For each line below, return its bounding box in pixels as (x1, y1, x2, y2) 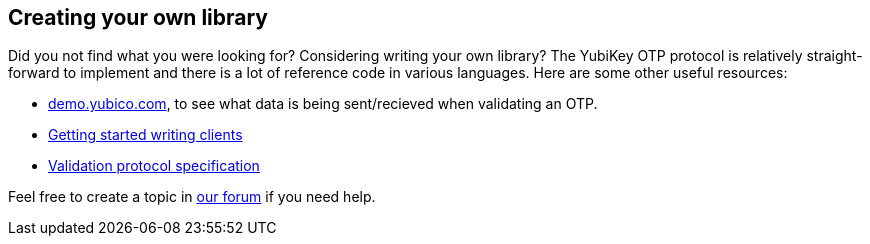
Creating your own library (8, 5, 269, 30)
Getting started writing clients (48, 126, 243, 144)
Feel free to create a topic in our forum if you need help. (8, 188, 376, 206)
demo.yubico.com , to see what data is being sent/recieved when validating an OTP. (48, 95, 598, 113)
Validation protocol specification (48, 157, 260, 175)
